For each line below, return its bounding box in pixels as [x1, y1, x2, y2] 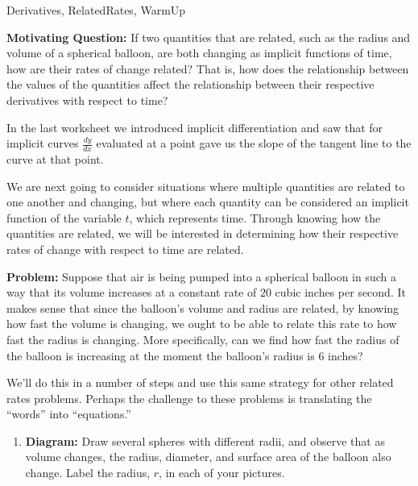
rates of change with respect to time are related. [6, 240, 244, 257]
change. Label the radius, [25, 464, 151, 481]
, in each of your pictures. [159, 464, 285, 481]
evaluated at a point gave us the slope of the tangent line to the [96, 135, 412, 152]
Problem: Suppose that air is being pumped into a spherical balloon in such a [6, 268, 397, 285]
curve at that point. [6, 150, 104, 167]
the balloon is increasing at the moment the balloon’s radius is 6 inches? [6, 347, 363, 363]
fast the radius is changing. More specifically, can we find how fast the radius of [6, 330, 399, 347]
